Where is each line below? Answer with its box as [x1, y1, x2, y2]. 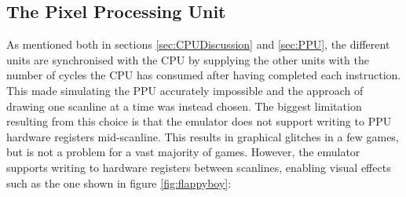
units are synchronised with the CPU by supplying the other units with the [6, 51, 369, 67]
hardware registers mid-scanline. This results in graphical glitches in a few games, [6, 128, 399, 144]
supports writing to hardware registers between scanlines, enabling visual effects [6, 159, 391, 175]
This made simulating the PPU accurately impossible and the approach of [6, 82, 364, 98]
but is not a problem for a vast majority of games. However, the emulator [6, 144, 360, 160]
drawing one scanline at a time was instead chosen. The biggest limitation [6, 97, 362, 114]
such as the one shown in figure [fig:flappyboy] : [6, 174, 232, 191]
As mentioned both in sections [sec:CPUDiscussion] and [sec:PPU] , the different [6, 36, 390, 53]
